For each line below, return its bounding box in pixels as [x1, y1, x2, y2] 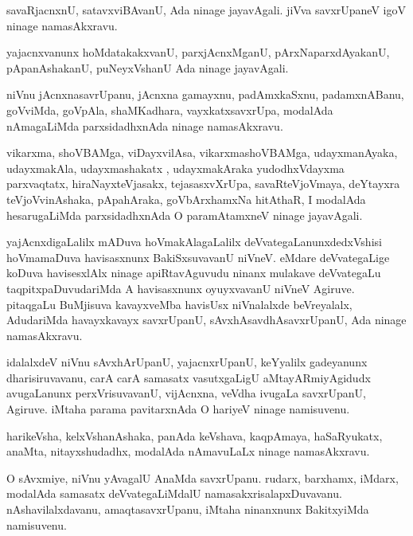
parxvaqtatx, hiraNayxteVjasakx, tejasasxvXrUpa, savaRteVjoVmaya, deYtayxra [6, 175, 400, 192]
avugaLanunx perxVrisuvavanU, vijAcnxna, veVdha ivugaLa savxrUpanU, [6, 385, 366, 401]
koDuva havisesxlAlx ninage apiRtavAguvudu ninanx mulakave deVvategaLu [6, 264, 381, 281]
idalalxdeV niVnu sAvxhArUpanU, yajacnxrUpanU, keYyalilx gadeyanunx [6, 354, 368, 370]
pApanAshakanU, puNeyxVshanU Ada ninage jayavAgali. [6, 59, 289, 76]
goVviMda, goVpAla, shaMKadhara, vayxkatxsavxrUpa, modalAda [6, 101, 333, 118]
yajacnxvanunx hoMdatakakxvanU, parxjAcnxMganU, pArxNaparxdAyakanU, [6, 44, 390, 61]
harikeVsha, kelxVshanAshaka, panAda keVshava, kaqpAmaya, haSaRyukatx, [6, 427, 383, 444]
